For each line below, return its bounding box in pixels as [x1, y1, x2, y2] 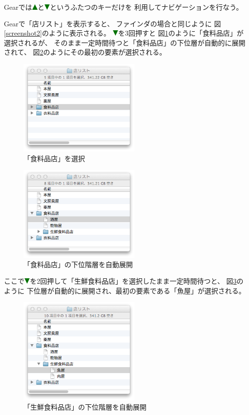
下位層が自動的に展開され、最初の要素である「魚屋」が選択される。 [26, 285, 246, 295]
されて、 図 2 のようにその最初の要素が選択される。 [4, 47, 166, 57]
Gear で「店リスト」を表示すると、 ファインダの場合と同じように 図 [4, 18, 221, 28]
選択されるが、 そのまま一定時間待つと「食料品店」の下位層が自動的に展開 [4, 37, 246, 47]
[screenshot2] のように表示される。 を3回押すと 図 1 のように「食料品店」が [4, 28, 244, 38]
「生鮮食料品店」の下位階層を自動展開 [23, 402, 146, 412]
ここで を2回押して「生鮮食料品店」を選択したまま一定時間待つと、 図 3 [4, 275, 237, 286]
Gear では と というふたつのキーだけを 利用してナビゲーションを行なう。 [4, 2, 243, 12]
